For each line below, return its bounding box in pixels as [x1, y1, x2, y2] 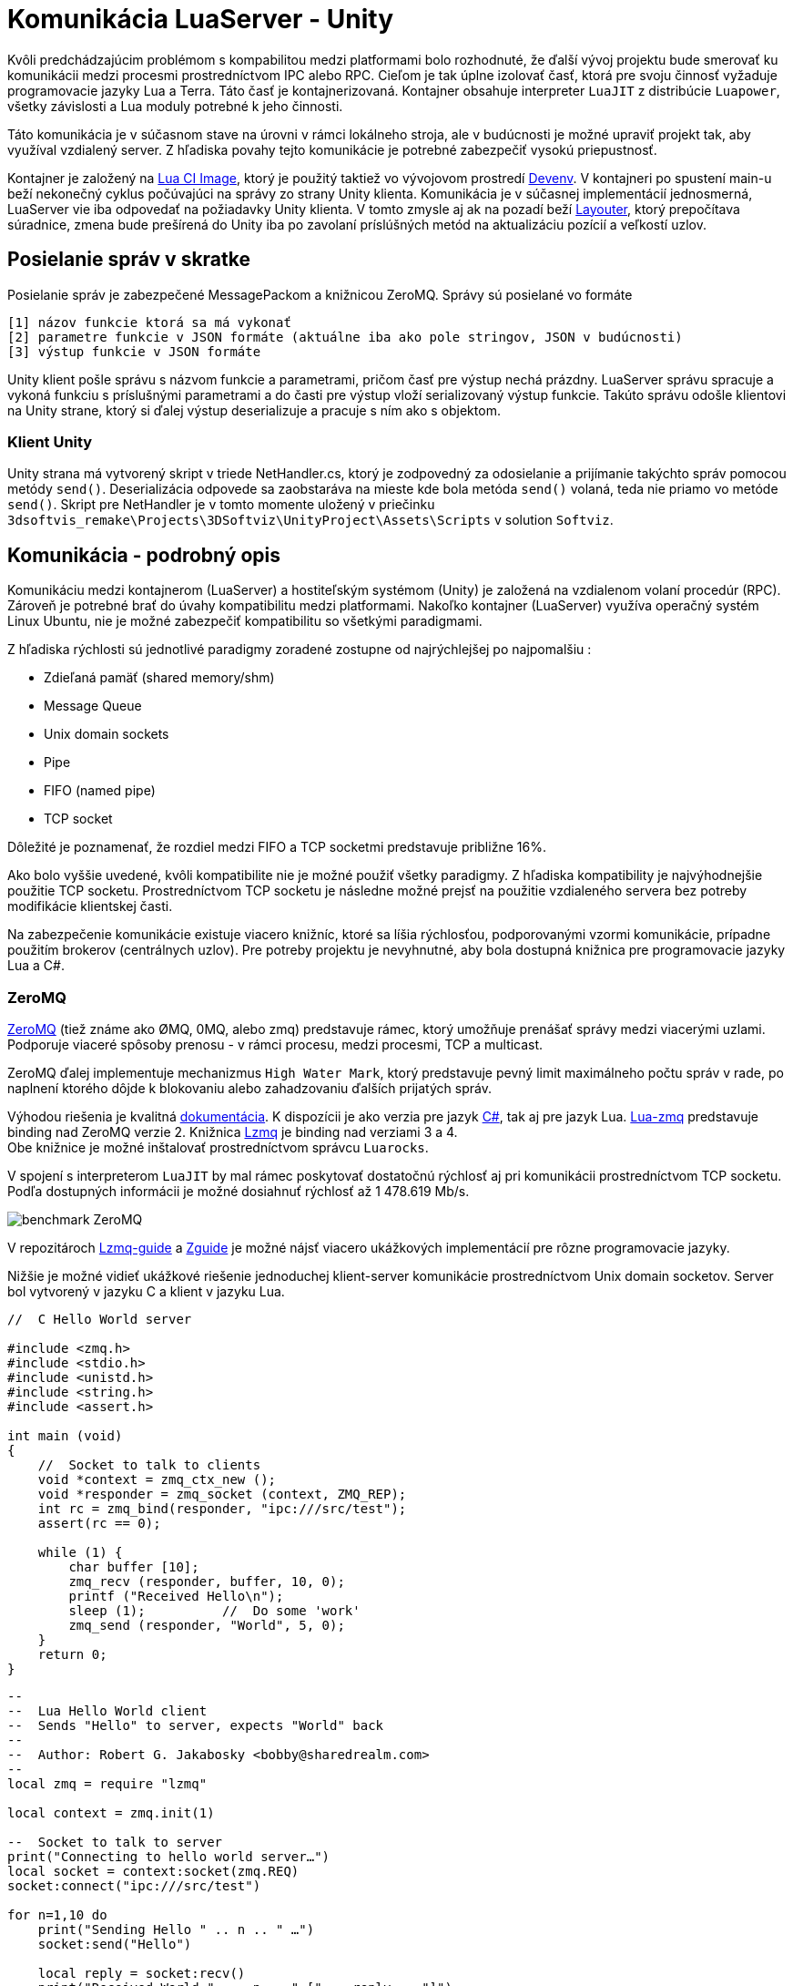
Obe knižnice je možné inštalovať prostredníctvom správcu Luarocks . [7, 1139, 429, 1155]
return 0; [37, 1646, 107, 1662]
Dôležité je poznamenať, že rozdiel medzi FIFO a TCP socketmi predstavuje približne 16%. [7, 839, 546, 855]
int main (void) [7, 1428, 123, 1443]
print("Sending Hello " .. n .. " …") [37, 1921, 315, 1937]
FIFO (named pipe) [44, 783, 156, 799]
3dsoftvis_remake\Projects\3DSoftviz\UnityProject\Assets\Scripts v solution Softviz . [7, 512, 614, 528]
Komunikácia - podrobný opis [7, 543, 280, 567]
